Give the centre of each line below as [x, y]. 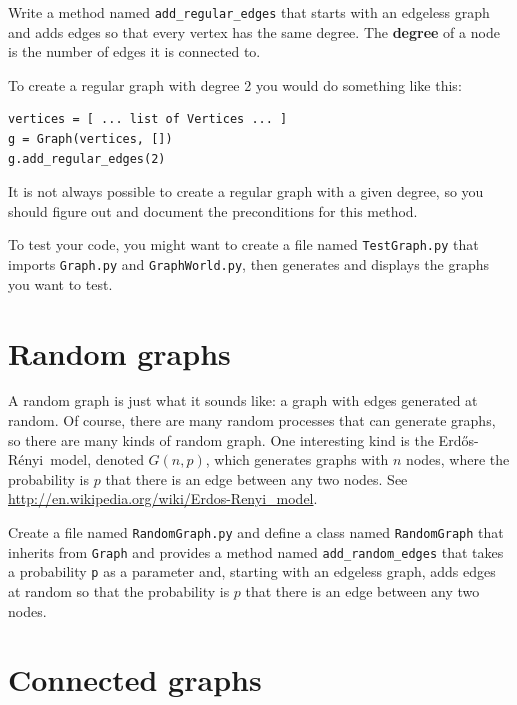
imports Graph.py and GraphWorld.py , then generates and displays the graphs [249, 264]
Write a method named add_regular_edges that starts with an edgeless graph [249, 12]
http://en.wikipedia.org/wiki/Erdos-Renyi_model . [163, 498]
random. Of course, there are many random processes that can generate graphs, [252, 420]
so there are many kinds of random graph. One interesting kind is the [221, 439]
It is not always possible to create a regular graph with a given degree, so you [246, 191]
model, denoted [97, 459]
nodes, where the [458, 459]
